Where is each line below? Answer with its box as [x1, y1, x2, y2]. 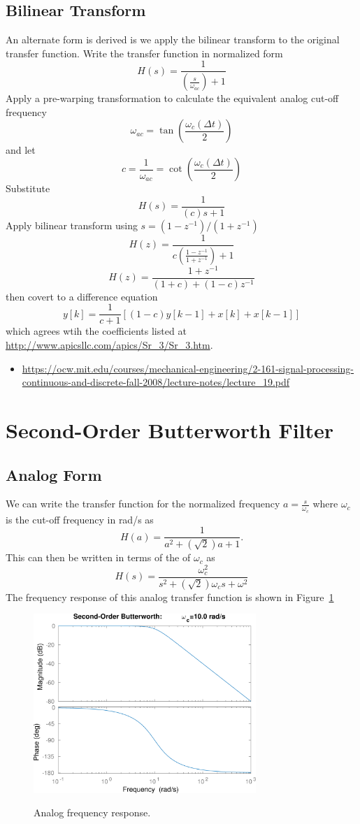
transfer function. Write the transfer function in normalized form [6, 45, 283, 60]
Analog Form [6, 463, 102, 485]
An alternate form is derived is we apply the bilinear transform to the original [6, 32, 340, 47]
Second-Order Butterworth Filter [6, 416, 334, 444]
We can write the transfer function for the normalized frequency [6, 496, 280, 511]
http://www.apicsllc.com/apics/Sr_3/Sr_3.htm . [6, 338, 213, 352]
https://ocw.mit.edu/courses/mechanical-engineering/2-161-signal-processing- [22, 361, 354, 375]
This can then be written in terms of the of [6, 550, 191, 565]
